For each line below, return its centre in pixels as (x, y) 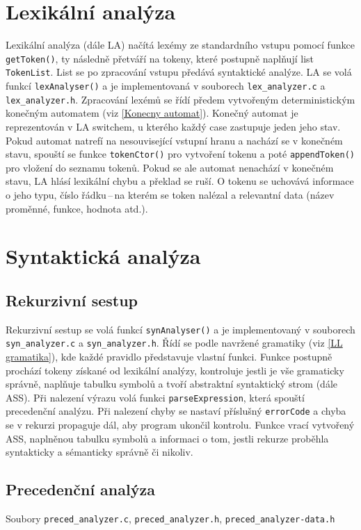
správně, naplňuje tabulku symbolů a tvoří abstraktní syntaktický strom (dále (171, 384)
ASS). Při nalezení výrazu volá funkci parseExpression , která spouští (155, 397)
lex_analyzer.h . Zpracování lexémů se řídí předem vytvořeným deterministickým (180, 99)
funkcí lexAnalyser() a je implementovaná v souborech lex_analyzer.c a (166, 86)
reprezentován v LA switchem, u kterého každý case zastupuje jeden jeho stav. (173, 126)
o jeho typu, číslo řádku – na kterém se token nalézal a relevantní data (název (170, 194)
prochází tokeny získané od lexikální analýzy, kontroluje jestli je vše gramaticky (175, 370)
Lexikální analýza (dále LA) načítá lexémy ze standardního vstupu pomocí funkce (180, 45)
